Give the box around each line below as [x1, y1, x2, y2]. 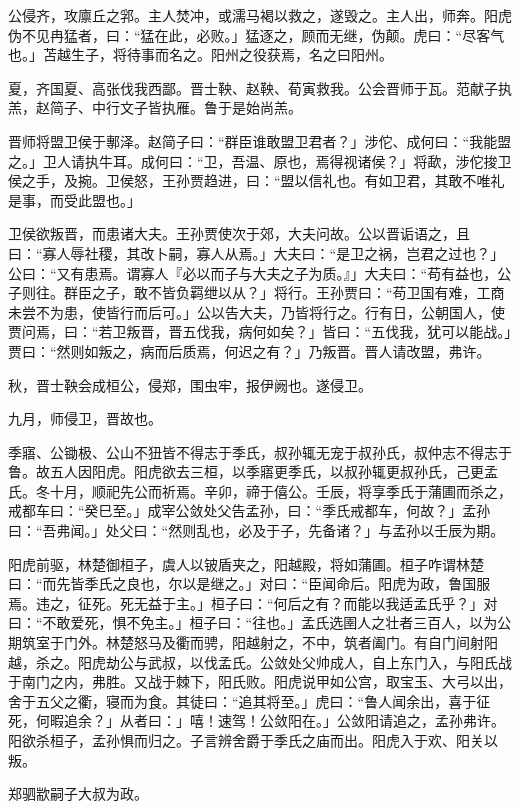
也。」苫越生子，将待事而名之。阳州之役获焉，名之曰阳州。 [8, 44, 393, 65]
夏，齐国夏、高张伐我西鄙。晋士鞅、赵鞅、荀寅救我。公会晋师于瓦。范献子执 [8, 77, 512, 98]
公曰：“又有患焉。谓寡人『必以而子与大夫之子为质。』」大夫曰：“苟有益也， [8, 262, 498, 283]
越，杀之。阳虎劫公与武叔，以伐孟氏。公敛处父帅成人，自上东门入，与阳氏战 [8, 651, 512, 672]
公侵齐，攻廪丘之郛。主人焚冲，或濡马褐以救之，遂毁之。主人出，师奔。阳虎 [8, 5, 512, 25]
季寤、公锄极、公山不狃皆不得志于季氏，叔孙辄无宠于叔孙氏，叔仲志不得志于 [8, 441, 512, 462]
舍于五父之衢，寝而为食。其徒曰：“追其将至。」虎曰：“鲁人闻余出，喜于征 [8, 690, 491, 711]
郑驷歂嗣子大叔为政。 [8, 783, 148, 804]
